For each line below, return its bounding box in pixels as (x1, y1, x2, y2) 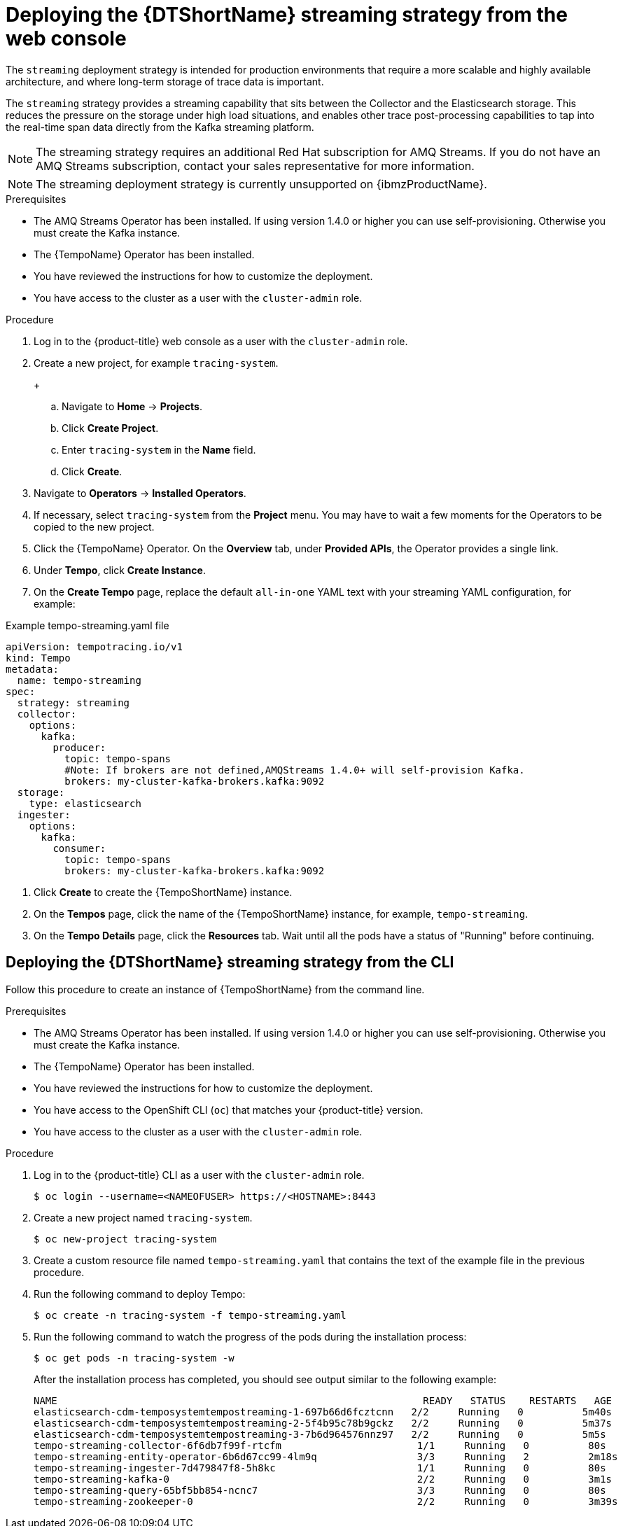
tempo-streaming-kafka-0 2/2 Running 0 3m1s (34, 1473, 612, 1485)
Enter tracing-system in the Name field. (62, 443, 256, 456)
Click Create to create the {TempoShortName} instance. (34, 885, 293, 898)
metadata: (6, 663, 59, 675)
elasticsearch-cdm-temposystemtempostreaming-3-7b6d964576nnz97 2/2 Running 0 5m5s (34, 1428, 606, 1440)
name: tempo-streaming (17, 674, 141, 686)
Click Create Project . (62, 421, 159, 434)
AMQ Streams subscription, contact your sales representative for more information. (36, 158, 475, 173)
